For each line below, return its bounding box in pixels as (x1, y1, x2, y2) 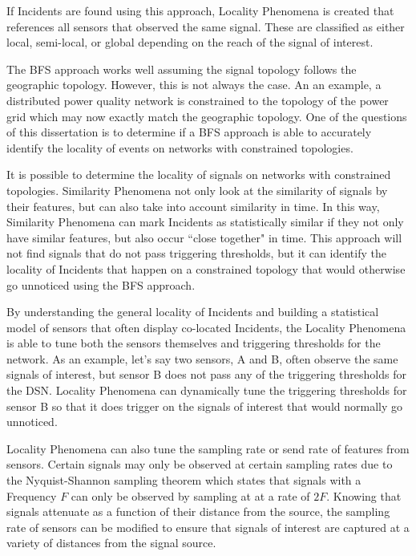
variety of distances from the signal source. (6, 534, 216, 551)
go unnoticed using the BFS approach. (6, 276, 196, 293)
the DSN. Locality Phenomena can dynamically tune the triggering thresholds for (6, 382, 407, 399)
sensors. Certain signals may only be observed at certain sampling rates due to (6, 456, 393, 473)
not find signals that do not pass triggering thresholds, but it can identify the (6, 245, 386, 262)
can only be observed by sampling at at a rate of (71, 487, 310, 504)
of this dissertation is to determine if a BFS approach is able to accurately (6, 124, 372, 140)
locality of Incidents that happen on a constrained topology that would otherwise (6, 260, 406, 277)
